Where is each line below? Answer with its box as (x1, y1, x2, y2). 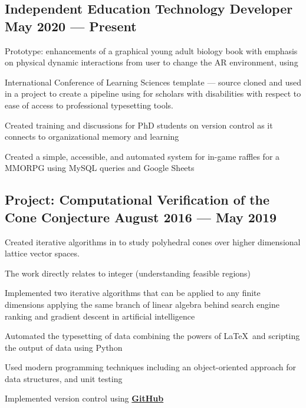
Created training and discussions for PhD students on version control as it (5, 119, 273, 131)
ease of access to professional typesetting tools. (5, 98, 173, 111)
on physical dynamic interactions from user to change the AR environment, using (5, 56, 298, 68)
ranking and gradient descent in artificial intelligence (5, 310, 195, 322)
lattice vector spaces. (5, 247, 80, 259)
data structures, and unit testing (5, 372, 123, 384)
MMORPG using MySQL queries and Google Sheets (5, 162, 195, 174)
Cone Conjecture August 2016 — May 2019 (5, 208, 277, 226)
